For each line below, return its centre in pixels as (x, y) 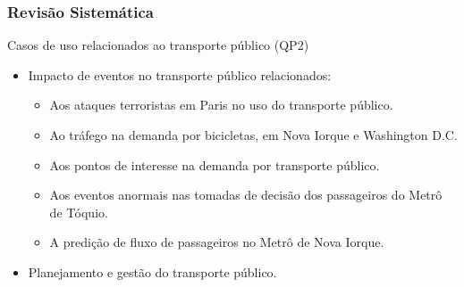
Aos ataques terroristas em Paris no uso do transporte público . (221, 105)
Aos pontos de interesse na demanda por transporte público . (215, 164)
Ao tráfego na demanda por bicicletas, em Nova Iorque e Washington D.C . (253, 135)
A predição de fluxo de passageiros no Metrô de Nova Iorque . (217, 242)
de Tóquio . (79, 212)
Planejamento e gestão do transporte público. (152, 271)
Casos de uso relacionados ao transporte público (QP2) (158, 45)
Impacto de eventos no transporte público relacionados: (180, 74)
